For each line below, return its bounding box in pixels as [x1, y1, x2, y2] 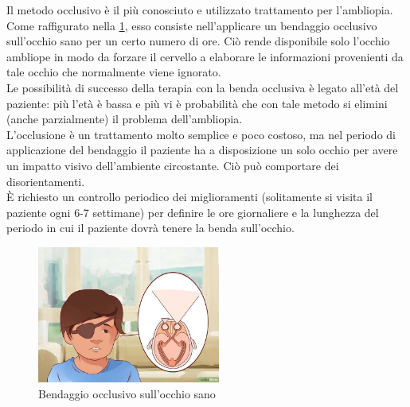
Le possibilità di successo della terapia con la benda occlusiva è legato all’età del [6, 79, 399, 95]
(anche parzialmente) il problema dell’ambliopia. [6, 110, 243, 127]
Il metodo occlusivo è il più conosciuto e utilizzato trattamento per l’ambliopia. [6, 2, 393, 17]
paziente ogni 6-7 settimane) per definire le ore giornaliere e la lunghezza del [6, 203, 379, 220]
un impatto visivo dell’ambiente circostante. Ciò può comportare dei [6, 157, 339, 173]
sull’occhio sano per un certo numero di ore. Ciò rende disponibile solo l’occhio [6, 33, 390, 49]
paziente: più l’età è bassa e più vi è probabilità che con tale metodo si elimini [6, 95, 388, 111]
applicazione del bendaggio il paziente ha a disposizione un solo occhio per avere [6, 141, 398, 158]
